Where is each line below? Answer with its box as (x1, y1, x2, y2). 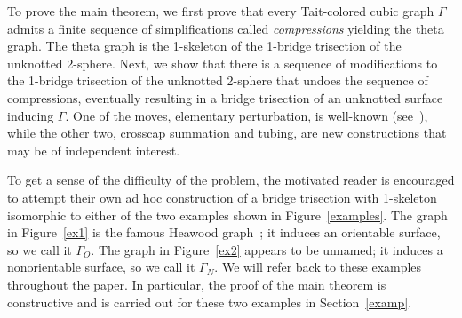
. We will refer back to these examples (214, 258, 422, 276)
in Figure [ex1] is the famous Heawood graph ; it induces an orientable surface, (7, 223, 441, 242)
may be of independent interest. (7, 140, 180, 159)
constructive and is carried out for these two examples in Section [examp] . (7, 292, 412, 311)
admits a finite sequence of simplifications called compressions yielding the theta (7, 19, 444, 37)
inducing (7, 106, 54, 124)
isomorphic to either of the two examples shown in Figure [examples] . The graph (7, 205, 448, 224)
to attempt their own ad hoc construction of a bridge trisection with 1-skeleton (7, 187, 437, 206)
